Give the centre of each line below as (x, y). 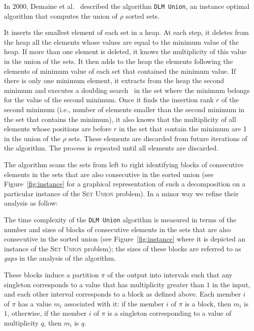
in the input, (231, 284)
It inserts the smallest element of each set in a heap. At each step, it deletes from (127, 32)
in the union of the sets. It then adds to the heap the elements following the (119, 61)
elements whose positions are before (58, 129)
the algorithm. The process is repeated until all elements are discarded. (111, 148)
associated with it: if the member (114, 303)
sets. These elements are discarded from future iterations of (158, 138)
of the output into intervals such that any (170, 274)
